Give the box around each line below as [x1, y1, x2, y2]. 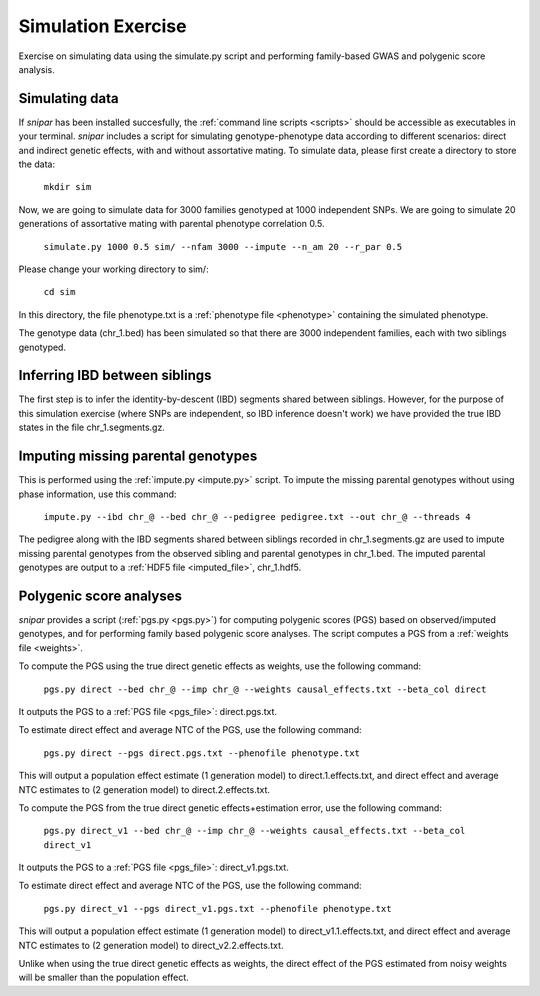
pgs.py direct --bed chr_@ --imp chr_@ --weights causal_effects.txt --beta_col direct [43, 683, 487, 695]
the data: [18, 158, 55, 170]
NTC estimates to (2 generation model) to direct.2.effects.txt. [18, 783, 270, 795]
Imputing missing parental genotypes [18, 448, 258, 465]
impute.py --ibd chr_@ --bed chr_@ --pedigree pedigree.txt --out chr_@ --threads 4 [43, 511, 471, 522]
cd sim [43, 286, 76, 298]
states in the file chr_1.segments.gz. [18, 421, 165, 434]
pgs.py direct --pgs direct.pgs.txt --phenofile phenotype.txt [43, 747, 360, 759]
